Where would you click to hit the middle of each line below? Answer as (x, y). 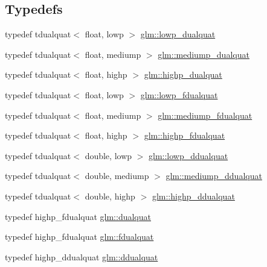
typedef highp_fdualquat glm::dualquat (78, 216)
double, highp (110, 196)
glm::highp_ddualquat (193, 196)
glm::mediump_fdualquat (205, 115)
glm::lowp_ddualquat (188, 155)
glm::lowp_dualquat (178, 34)
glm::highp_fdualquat (185, 135)
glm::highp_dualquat (183, 74)
